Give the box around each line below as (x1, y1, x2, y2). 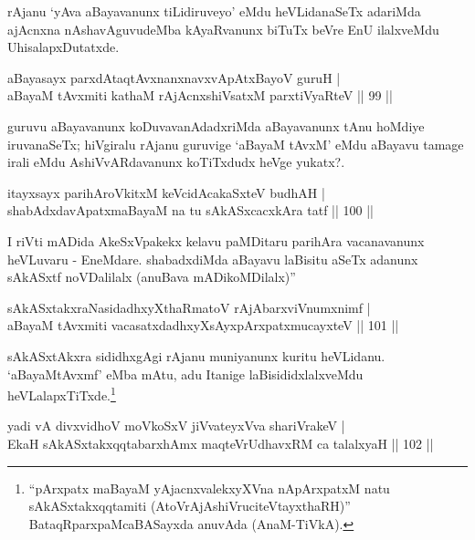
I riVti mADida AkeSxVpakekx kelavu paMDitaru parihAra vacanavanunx (7, 231, 425, 250)
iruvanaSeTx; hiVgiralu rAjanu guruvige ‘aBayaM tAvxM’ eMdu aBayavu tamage (7, 134, 464, 153)
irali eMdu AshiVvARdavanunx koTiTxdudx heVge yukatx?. (7, 152, 345, 171)
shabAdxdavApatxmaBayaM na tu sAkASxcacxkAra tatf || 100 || (7, 201, 374, 220)
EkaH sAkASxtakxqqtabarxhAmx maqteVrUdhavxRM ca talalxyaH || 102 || (7, 433, 434, 452)
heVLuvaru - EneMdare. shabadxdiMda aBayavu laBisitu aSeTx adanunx (7, 249, 418, 268)
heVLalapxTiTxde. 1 (7, 383, 116, 404)
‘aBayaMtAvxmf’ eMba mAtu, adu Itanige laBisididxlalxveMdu (7, 364, 364, 383)
